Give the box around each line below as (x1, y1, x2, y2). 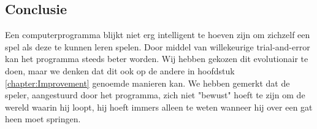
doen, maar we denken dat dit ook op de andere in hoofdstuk (5, 64, 235, 77)
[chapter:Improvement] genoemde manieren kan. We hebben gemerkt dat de (5, 76, 290, 89)
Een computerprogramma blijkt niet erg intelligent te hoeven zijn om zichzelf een (5, 28, 310, 41)
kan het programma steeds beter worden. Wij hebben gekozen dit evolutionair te (5, 52, 308, 65)
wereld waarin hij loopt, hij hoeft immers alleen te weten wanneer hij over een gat (5, 100, 313, 113)
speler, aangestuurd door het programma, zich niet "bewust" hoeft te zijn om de (5, 88, 305, 101)
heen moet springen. (5, 112, 81, 125)
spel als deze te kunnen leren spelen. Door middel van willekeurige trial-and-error (5, 40, 310, 53)
